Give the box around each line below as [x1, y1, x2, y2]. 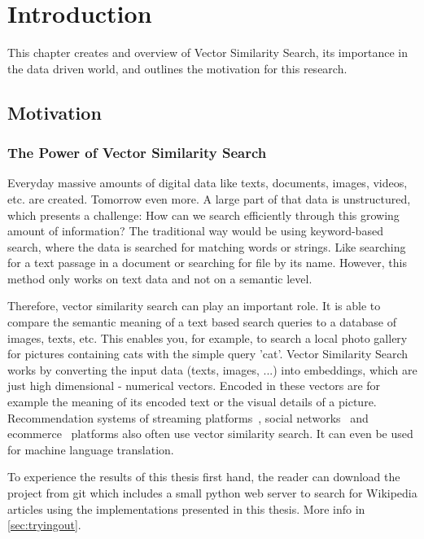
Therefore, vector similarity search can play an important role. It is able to [7, 297, 381, 314]
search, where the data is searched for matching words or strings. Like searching [7, 238, 406, 255]
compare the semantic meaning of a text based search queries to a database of [7, 313, 396, 331]
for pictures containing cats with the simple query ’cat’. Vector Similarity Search [7, 345, 409, 362]
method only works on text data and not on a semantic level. [7, 269, 313, 287]
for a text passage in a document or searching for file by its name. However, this [7, 254, 407, 271]
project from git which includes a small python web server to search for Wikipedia [7, 484, 417, 501]
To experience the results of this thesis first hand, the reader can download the [7, 468, 400, 485]
